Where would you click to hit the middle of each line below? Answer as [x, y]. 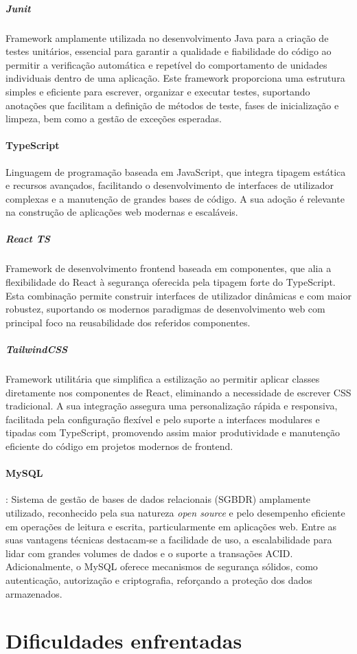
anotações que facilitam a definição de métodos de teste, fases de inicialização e [172, 105]
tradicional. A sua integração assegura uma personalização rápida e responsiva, [172, 406]
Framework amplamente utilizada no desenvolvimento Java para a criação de [167, 37]
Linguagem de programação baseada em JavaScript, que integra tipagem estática [176, 171]
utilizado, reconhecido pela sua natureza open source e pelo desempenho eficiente [175, 512]
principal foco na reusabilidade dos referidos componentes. [128, 322]
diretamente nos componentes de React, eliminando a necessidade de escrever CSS [178, 392]
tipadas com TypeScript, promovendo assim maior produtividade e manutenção [173, 432]
